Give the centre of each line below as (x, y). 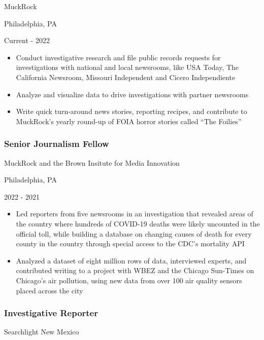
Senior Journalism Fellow (57, 144)
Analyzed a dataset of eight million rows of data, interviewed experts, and (131, 260)
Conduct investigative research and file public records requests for (118, 57)
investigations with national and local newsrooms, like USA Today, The (127, 67)
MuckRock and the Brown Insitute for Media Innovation (92, 162)
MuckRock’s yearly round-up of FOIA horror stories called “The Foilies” (129, 121)
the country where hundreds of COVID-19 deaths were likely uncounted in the (138, 223)
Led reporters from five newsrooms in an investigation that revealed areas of (135, 214)
